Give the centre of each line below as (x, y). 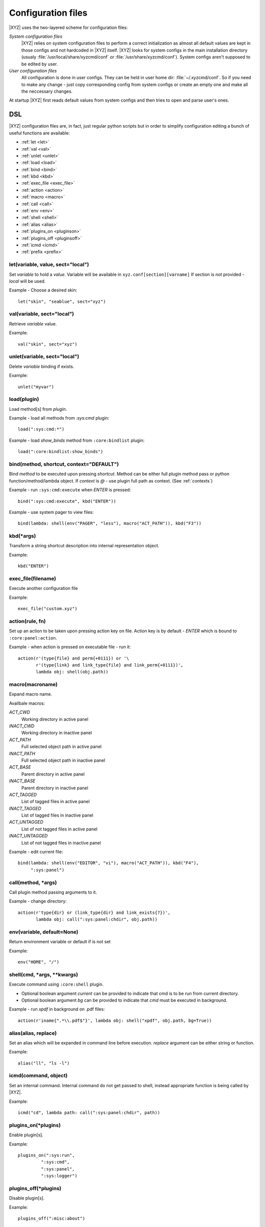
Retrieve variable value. (33, 323)
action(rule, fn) (27, 621)
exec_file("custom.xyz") (48, 609)
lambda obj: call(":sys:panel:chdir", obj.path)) (97, 920)
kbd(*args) (23, 536)
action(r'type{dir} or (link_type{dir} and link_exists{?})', (94, 912)
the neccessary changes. (47, 91)
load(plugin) (24, 399)
